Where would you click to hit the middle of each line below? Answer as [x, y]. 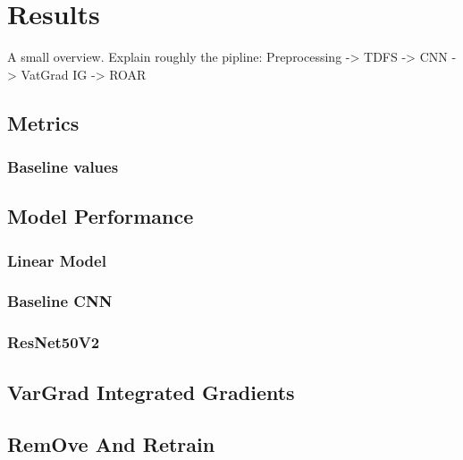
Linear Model [57, 260]
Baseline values [63, 167]
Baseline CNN [60, 301]
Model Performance [101, 216]
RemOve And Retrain [111, 444]
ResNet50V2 [54, 342]
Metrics [43, 122]
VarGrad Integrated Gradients [151, 392]
